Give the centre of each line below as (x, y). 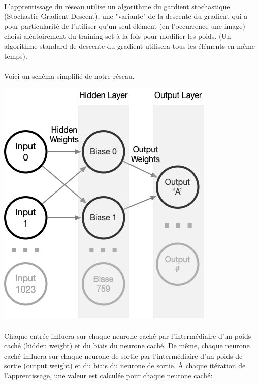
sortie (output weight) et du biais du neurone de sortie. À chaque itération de (125, 365)
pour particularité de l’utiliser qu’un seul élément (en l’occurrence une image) (125, 26)
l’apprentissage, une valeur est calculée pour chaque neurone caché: (108, 375)
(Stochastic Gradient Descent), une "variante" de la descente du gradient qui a (126, 16)
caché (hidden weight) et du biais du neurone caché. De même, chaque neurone (127, 346)
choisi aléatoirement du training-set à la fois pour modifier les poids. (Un (118, 36)
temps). (16, 56)
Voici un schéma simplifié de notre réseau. (69, 75)
